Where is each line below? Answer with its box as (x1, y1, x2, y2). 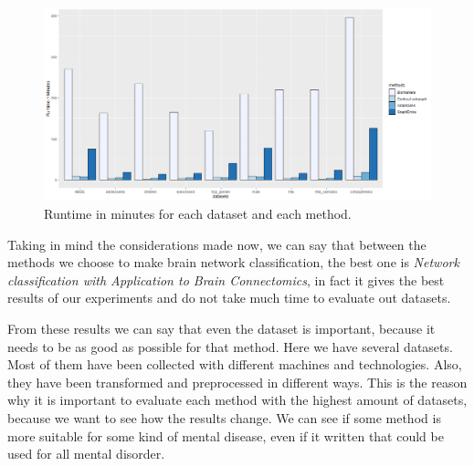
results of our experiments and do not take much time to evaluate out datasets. (7, 288, 451, 307)
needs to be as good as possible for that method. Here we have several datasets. (7, 337, 453, 356)
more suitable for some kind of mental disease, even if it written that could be (7, 426, 444, 445)
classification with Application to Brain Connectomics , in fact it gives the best (7, 270, 445, 289)
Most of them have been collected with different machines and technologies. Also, (7, 355, 462, 374)
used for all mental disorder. (7, 444, 165, 463)
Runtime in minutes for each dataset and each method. (44, 204, 352, 223)
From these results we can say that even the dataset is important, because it (7, 318, 436, 337)
